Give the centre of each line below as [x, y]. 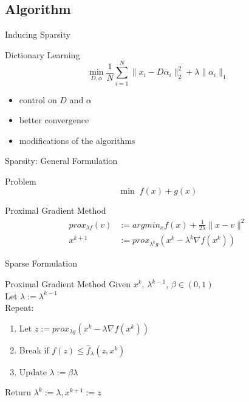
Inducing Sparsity [38, 34]
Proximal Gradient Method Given [68, 284]
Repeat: [19, 308]
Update [33, 371]
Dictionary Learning [43, 54]
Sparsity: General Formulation [61, 161]
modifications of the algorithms [77, 140]
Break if [34, 349]
